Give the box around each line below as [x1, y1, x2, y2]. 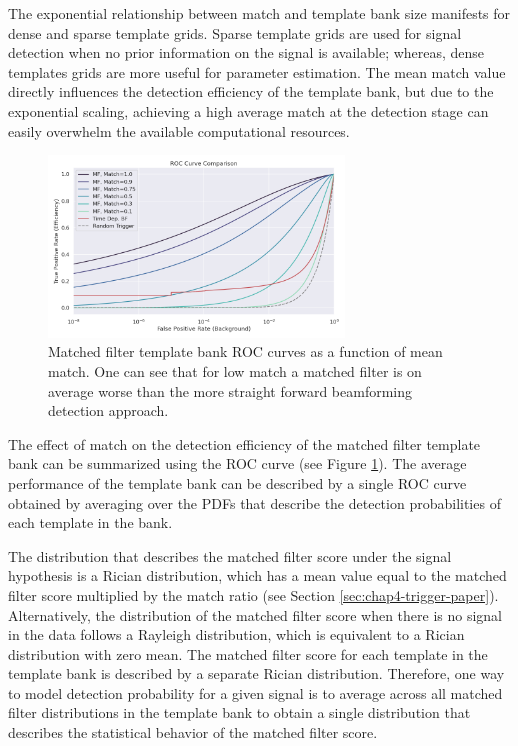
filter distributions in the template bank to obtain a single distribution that [8, 702, 471, 723]
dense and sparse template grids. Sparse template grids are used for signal [8, 22, 462, 43]
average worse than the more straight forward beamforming [48, 380, 413, 401]
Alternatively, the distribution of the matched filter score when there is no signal [8, 604, 503, 625]
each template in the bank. [8, 512, 173, 533]
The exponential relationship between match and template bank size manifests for [8, 3, 511, 23]
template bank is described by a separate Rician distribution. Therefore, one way [8, 663, 505, 684]
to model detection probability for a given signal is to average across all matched [8, 682, 503, 703]
